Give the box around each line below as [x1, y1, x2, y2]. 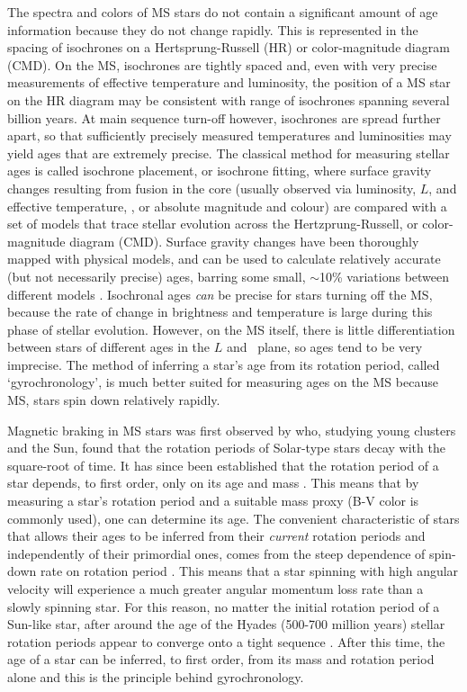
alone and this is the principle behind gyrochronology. [7, 667, 304, 686]
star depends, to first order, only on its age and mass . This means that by [7, 473, 419, 492]
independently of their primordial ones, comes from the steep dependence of [7, 544, 426, 562]
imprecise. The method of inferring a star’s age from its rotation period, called [7, 355, 440, 373]
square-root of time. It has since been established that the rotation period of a [7, 455, 439, 474]
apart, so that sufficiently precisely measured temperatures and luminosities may [7, 126, 452, 145]
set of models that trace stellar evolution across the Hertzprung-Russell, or [7, 214, 418, 233]
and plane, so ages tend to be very [226, 337, 423, 356]
